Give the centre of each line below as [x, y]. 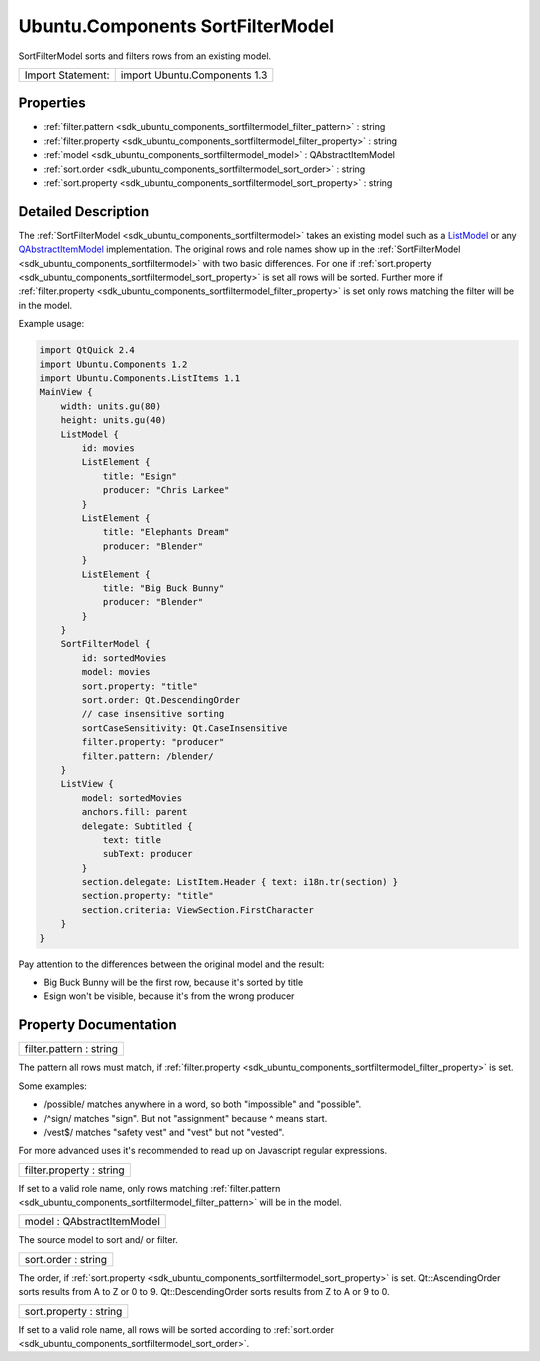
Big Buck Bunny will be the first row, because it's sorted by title [173, 982]
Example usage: [51, 324]
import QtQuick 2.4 [87, 350]
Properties [52, 103]
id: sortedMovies [124, 658]
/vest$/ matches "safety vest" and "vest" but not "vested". [164, 1132]
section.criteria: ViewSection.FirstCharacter [197, 909]
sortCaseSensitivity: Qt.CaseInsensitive [184, 728]
